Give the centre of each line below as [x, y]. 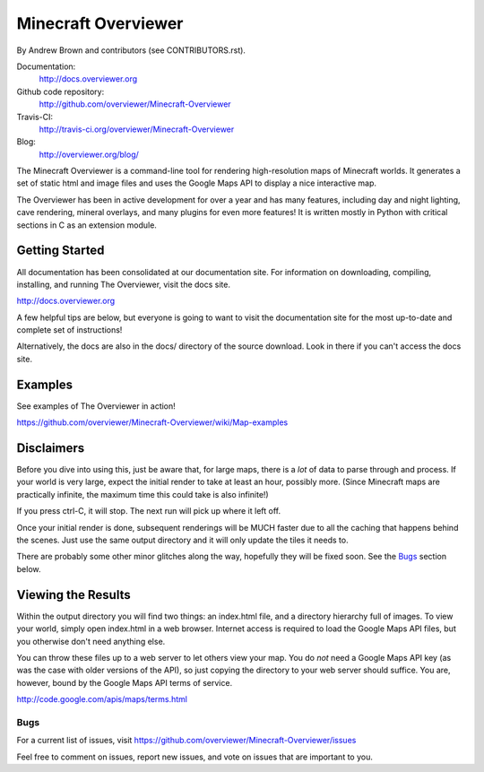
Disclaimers [51, 448]
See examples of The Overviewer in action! [96, 406]
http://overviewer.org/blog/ [89, 154]
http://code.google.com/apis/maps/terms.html [102, 699]
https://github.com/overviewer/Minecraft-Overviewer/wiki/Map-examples [152, 422]
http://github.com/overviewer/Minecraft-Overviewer [135, 104]
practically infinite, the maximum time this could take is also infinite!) [143, 494]
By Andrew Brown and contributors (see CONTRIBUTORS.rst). [131, 50]
